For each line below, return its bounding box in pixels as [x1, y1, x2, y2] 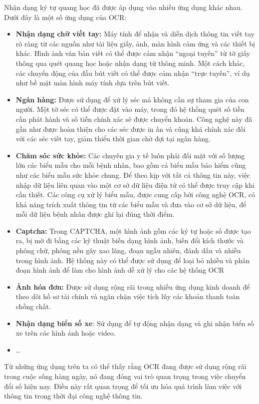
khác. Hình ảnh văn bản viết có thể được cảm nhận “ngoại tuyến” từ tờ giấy [15, 48, 251, 58]
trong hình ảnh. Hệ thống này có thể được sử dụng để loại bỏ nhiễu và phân [15, 255, 250, 265]
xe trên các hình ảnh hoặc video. [15, 328, 116, 338]
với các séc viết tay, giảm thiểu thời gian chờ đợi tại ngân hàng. [15, 133, 211, 144]
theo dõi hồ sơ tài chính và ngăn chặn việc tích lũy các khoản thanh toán [15, 291, 240, 302]
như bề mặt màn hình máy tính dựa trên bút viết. [15, 77, 170, 88]
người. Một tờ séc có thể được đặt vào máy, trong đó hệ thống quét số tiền [15, 104, 245, 114]
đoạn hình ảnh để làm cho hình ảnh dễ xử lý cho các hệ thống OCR [15, 265, 224, 275]
